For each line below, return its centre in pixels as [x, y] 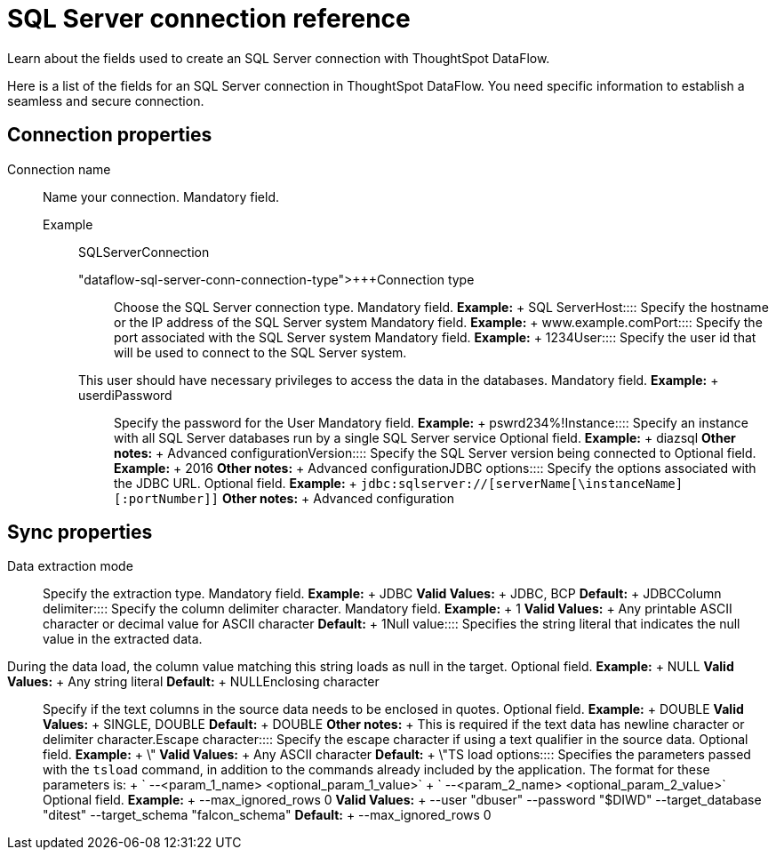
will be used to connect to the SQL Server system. [260, 352]
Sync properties [80, 533]
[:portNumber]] [167, 498]
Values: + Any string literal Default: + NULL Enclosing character [193, 682]
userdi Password [125, 395]
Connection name [59, 169]
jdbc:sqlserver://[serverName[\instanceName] [522, 483]
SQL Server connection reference [209, 19]
